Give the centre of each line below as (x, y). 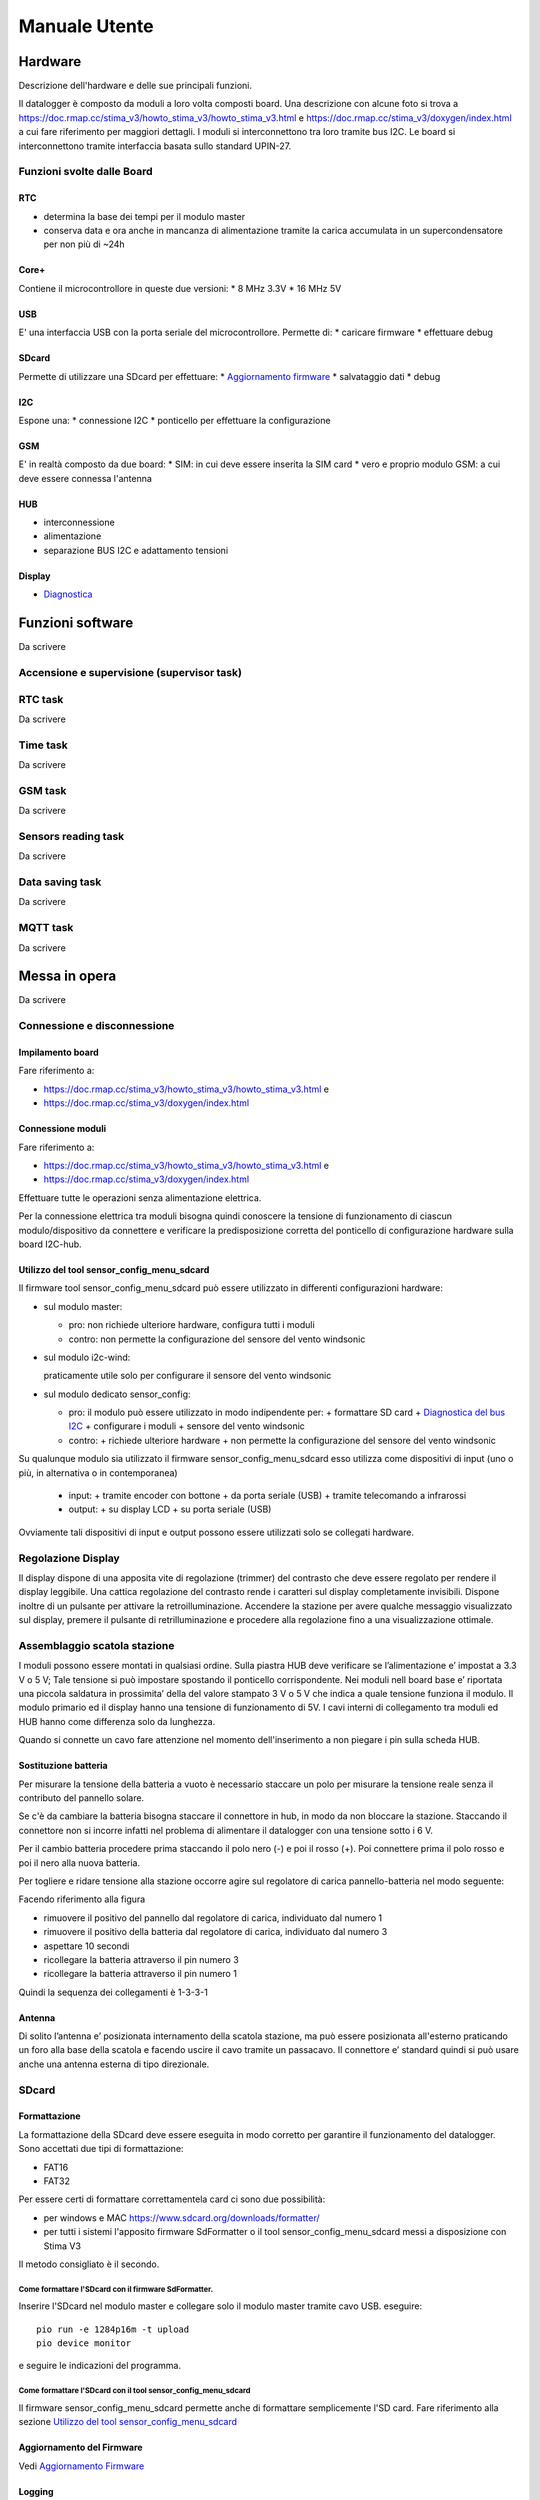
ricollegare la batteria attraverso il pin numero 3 (141, 1959)
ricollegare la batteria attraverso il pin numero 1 (140, 1974)
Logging (36, 2491)
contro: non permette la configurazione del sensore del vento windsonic (217, 1339)
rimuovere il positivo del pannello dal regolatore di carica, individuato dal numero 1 (213, 1917)
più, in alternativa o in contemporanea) (98, 1472)
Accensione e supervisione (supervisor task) (130, 672)
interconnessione (79, 522)
